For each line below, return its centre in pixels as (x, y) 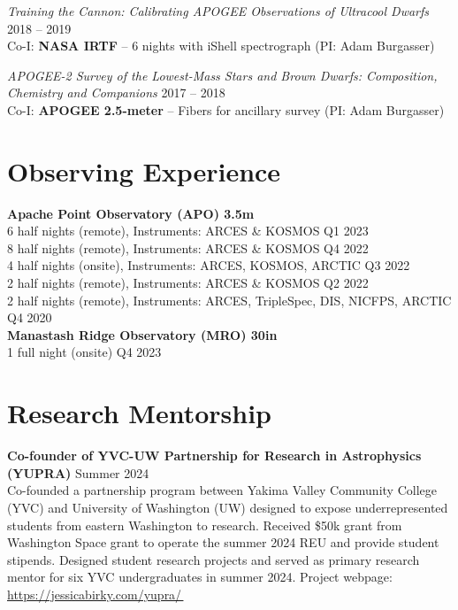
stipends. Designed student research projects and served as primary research (214, 559)
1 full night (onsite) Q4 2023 (84, 352)
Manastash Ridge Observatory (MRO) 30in (142, 334)
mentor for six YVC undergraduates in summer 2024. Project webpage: (200, 577)
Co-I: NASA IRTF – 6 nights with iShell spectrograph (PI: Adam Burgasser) (221, 46)
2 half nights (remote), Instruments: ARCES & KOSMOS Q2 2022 (188, 283)
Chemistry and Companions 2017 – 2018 (116, 93)
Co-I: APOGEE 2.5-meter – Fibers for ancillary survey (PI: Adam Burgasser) (226, 109)
